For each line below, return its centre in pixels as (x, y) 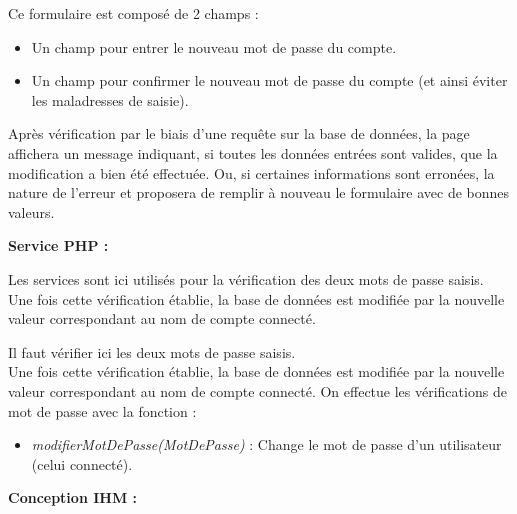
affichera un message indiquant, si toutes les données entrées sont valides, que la (253, 152)
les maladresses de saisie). (110, 99)
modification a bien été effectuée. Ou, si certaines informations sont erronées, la (251, 172)
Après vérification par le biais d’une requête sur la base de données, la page (239, 133)
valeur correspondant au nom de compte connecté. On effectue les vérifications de (257, 390)
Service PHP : (58, 245)
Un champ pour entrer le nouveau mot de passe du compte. (214, 46)
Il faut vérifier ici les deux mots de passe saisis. (152, 351)
